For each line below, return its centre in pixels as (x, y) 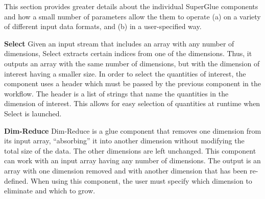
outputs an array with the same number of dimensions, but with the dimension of (132, 63)
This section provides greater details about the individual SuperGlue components (131, 6)
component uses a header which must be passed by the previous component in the (132, 83)
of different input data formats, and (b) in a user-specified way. (103, 26)
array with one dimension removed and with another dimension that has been (126, 170)
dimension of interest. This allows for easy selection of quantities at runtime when (132, 103)
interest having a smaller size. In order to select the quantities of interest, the (125, 73)
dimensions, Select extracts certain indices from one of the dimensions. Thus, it (128, 53)
